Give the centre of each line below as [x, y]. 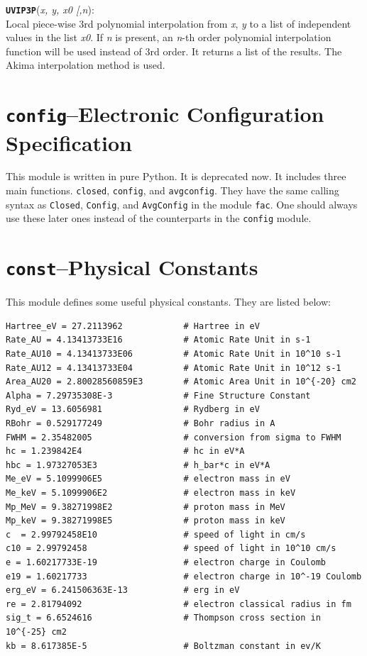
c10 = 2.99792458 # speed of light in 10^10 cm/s [171, 549]
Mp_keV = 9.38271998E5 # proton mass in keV [146, 521]
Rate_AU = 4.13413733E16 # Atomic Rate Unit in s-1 [158, 340]
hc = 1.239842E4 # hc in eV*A [125, 451]
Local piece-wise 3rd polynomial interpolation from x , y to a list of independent [179, 23]
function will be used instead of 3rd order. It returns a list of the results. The [174, 51]
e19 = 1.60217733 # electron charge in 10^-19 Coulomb [184, 576]
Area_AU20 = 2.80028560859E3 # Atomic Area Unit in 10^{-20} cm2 [181, 382]
